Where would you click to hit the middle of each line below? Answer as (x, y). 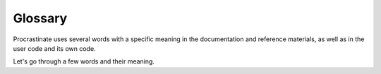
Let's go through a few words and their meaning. (84, 61)
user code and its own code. (54, 48)
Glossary (40, 18)
